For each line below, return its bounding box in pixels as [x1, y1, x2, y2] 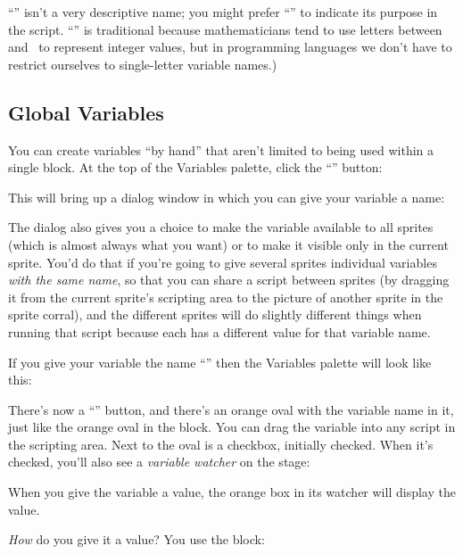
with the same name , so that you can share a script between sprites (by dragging [8, 270, 450, 289]
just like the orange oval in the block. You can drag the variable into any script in [8, 418, 456, 436]
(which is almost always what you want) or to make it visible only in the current [8, 235, 449, 253]
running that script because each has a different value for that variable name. [8, 322, 431, 341]
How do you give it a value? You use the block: [8, 530, 265, 549]
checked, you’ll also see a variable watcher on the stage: [8, 452, 310, 471]
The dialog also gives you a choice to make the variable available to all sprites [8, 218, 434, 236]
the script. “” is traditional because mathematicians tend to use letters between [8, 20, 442, 38]
